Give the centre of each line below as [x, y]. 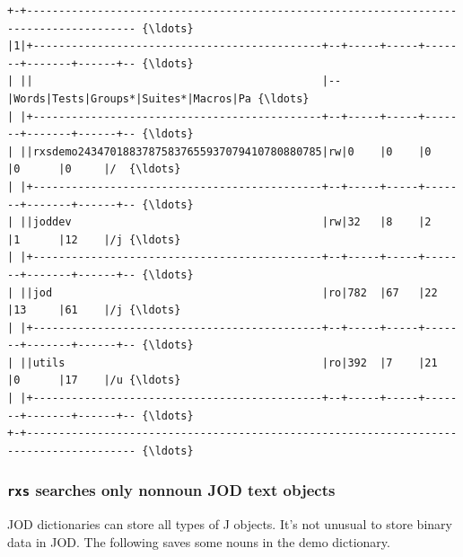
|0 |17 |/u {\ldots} [94, 380]
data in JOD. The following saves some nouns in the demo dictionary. [199, 541]
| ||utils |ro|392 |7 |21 [223, 362]
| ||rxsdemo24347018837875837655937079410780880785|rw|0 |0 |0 [219, 151]
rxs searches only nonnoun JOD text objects [171, 490]
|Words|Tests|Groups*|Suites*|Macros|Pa [130, 98]
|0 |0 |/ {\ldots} [94, 169]
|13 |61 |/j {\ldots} [94, 310]
